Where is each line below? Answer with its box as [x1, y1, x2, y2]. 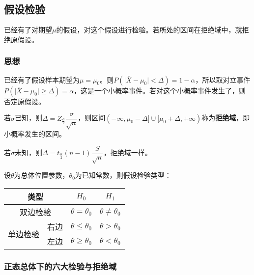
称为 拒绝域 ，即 [201, 112, 250, 123]
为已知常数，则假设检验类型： [75, 170, 171, 180]
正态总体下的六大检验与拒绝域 [4, 260, 117, 272]
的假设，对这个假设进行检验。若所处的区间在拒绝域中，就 [56, 25, 242, 35]
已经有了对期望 [4, 25, 52, 35]
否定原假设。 [4, 96, 45, 106]
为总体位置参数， [14, 170, 69, 180]
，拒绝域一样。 [103, 147, 152, 158]
